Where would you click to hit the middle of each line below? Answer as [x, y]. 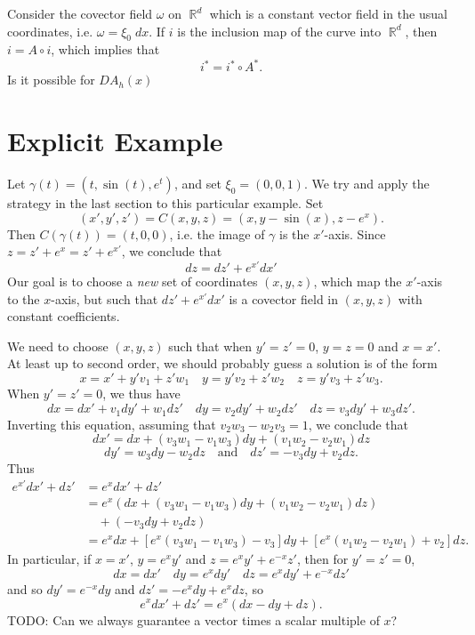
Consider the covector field [80, 13]
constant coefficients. [64, 316]
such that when [210, 346]
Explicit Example [115, 141]
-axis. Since [355, 233]
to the [24, 298]
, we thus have [141, 394]
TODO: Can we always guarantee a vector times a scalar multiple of [193, 619]
